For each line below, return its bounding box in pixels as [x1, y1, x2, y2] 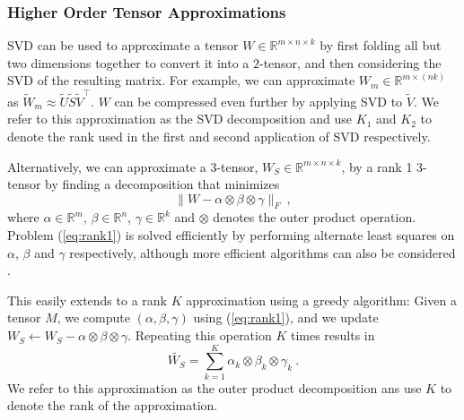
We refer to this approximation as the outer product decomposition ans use [7, 378, 422, 397]
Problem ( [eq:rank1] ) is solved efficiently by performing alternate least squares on [7, 226, 455, 244]
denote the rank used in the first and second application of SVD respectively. [7, 126, 431, 145]
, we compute [57, 308, 130, 327]
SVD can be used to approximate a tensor [7, 36, 239, 55]
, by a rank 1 [341, 157, 413, 176]
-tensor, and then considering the [258, 53, 442, 72]
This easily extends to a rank [7, 290, 167, 309]
